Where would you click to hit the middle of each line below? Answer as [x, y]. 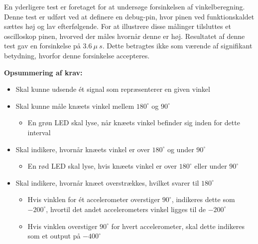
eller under [211, 166]
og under [181, 149]
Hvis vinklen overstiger [63, 226]
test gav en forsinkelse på [42, 46]
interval [39, 132]
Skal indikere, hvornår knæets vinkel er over [83, 149]
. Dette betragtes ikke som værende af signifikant [177, 46]
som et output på [54, 236]
